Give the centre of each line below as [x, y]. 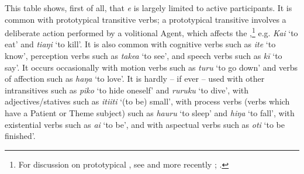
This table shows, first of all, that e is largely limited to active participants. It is [148, 8]
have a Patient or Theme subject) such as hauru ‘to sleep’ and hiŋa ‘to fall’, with [150, 113]
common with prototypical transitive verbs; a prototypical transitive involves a [146, 19]
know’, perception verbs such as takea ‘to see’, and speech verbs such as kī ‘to [144, 56]
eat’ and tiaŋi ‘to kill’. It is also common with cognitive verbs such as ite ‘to [140, 44]
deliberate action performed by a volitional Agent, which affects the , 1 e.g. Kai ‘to [151, 32]
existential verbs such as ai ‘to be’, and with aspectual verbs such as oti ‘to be [145, 124]
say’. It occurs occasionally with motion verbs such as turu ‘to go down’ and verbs [151, 67]
